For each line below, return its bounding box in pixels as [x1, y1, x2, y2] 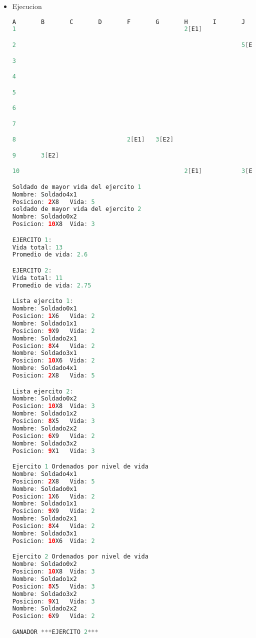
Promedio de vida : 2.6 [12, 251, 88, 258]
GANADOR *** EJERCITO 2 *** [12, 628, 98, 635]
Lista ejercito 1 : [12, 297, 73, 305]
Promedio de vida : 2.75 [12, 281, 91, 289]
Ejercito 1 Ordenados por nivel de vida [12, 463, 148, 470]
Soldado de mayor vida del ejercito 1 [12, 183, 141, 190]
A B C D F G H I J [12, 18, 245, 25]
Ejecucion [12, 1, 42, 11]
